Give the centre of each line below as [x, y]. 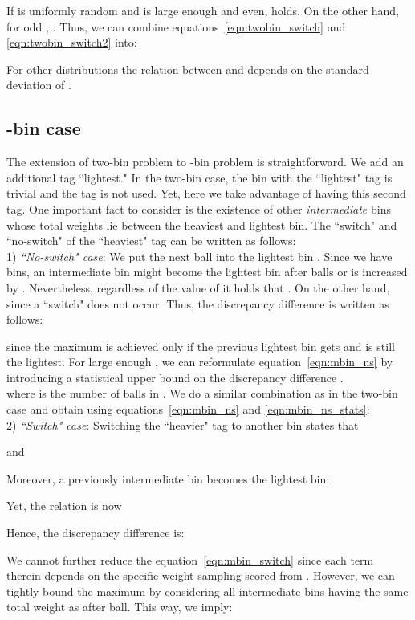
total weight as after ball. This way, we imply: [120, 607]
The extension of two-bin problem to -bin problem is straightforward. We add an [205, 162]
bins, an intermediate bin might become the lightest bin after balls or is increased [207, 272]
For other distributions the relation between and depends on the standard [188, 69]
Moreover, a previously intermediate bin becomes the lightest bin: [168, 478]
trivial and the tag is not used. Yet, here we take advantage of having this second [206, 193]
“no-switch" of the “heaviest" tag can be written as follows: [151, 241]
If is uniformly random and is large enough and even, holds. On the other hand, [203, 10]
